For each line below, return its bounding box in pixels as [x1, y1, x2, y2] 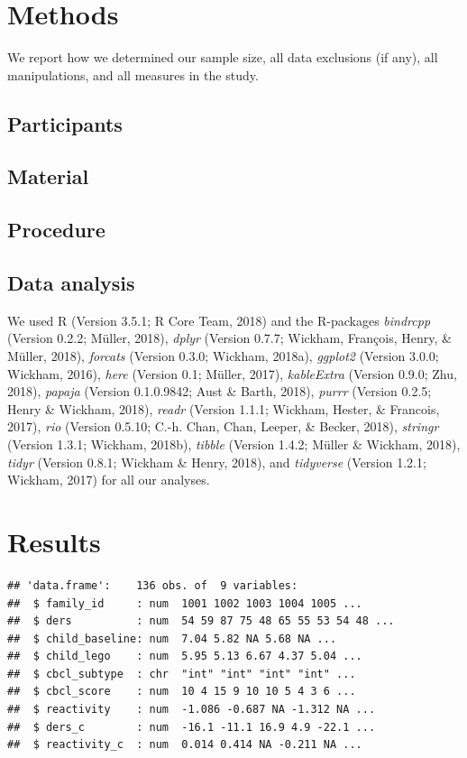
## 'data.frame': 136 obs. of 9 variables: [7, 578, 298, 592]
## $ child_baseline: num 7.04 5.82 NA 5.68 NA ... [7, 632, 337, 645]
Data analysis [7, 269, 135, 297]
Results [7, 522, 101, 559]
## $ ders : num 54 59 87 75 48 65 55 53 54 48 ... [7, 615, 395, 628]
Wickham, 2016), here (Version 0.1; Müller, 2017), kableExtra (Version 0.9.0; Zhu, [7, 364, 457, 383]
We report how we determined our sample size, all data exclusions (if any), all [7, 48, 438, 67]
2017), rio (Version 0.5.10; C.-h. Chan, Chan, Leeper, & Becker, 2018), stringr [7, 417, 439, 436]
